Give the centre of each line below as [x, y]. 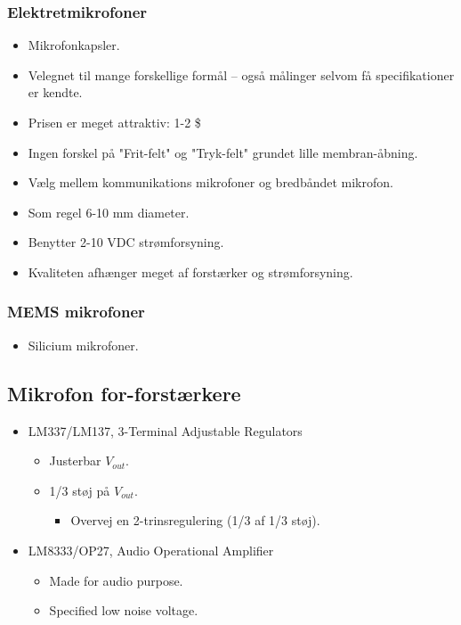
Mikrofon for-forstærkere [124, 393]
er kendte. [55, 92]
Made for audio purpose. [116, 580]
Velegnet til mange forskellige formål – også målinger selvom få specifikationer [241, 74]
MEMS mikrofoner [76, 312]
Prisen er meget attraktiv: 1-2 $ [114, 122]
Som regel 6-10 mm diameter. [109, 212]
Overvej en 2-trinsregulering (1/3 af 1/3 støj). [195, 520]
